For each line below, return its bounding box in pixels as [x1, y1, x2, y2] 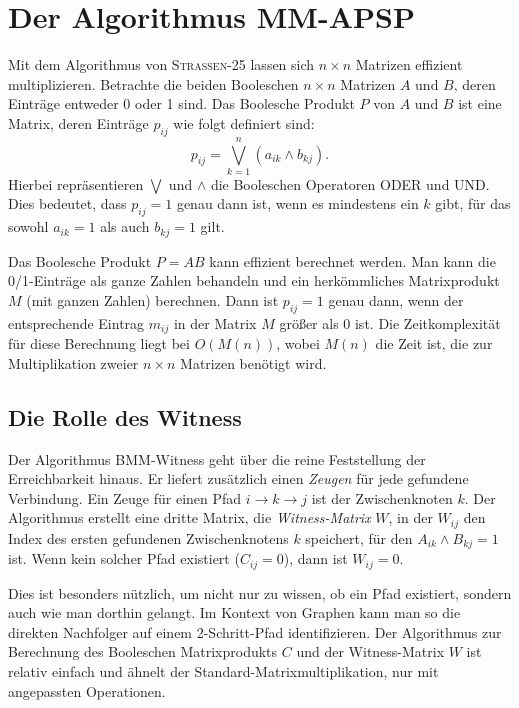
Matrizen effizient [355, 54, 463, 75]
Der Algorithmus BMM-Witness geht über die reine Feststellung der [8, 448, 426, 469]
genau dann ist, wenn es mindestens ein [176, 193, 419, 214]
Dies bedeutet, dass [8, 193, 127, 214]
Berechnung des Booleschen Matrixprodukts [8, 641, 278, 662]
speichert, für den [305, 527, 413, 548]
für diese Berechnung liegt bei [8, 333, 190, 354]
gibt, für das [435, 193, 511, 214]
